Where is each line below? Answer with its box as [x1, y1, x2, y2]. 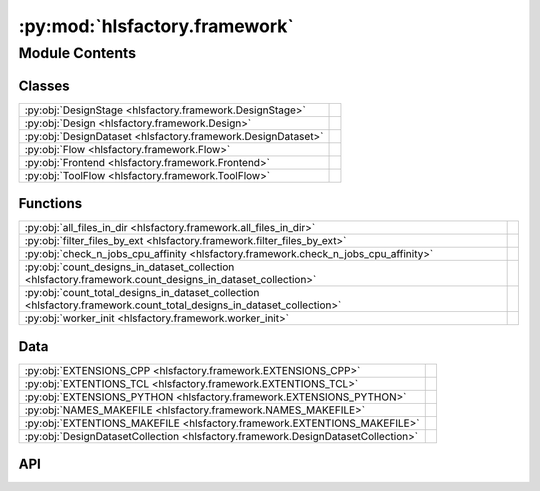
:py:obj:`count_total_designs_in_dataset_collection [24, 286, 260, 300]
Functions [18, 195, 83, 212]
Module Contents [18, 44, 137, 62]
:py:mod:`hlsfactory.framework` [18, 15, 294, 37]
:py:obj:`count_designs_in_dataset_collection [24, 260, 235, 274]
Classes [18, 77, 70, 94]
